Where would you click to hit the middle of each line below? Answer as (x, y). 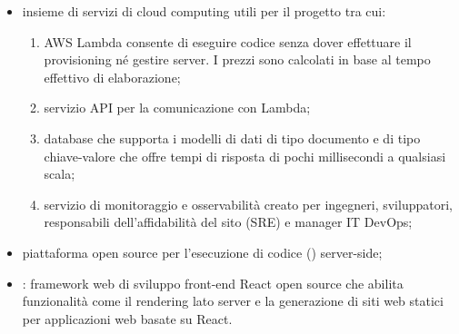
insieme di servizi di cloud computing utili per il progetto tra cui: (204, 11)
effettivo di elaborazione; (112, 77)
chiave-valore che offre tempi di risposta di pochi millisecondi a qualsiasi (245, 156)
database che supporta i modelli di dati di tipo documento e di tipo (232, 138)
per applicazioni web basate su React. (127, 318)
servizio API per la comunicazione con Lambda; (177, 108)
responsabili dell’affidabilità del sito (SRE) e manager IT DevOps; (228, 222)
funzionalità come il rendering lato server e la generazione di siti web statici (233, 301)
